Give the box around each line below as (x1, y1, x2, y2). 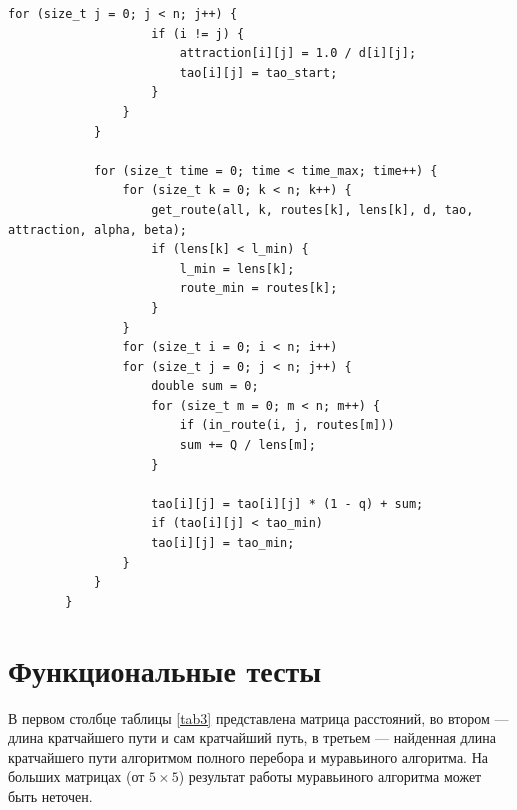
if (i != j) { (151, 26, 245, 41)
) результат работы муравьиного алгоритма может (178, 766, 482, 787)
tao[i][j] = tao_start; (179, 65, 338, 80)
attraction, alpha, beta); (8, 222, 187, 237)
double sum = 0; (151, 379, 259, 394)
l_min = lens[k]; (179, 261, 295, 276)
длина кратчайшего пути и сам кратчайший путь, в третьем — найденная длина (8, 727, 496, 748)
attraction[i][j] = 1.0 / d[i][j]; (179, 46, 417, 61)
